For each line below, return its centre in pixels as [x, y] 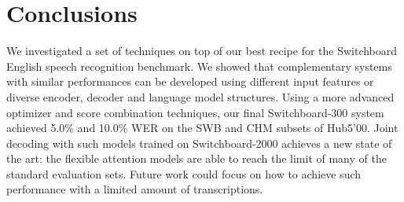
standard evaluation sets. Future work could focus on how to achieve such [184, 173]
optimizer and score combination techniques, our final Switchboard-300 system [195, 112]
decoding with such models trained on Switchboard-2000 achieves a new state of [199, 143]
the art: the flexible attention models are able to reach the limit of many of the [196, 158]
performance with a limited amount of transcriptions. [135, 189]
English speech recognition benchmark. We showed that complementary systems [199, 66]
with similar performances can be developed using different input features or [190, 81]
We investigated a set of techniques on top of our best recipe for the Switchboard [202, 51]
